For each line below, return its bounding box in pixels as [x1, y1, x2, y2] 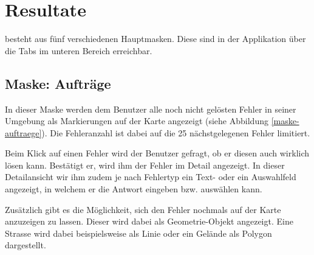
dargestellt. [5, 239, 46, 251]
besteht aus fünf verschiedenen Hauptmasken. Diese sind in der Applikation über [5, 32, 306, 45]
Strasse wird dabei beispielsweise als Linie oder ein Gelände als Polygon [5, 226, 272, 239]
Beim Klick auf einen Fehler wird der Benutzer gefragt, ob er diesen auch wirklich [5, 147, 310, 159]
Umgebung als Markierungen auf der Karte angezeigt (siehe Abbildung [5, 114, 268, 127]
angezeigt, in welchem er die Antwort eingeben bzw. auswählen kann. [5, 183, 262, 195]
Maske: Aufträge [5, 74, 111, 93]
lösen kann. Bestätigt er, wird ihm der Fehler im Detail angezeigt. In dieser [5, 158, 285, 171]
